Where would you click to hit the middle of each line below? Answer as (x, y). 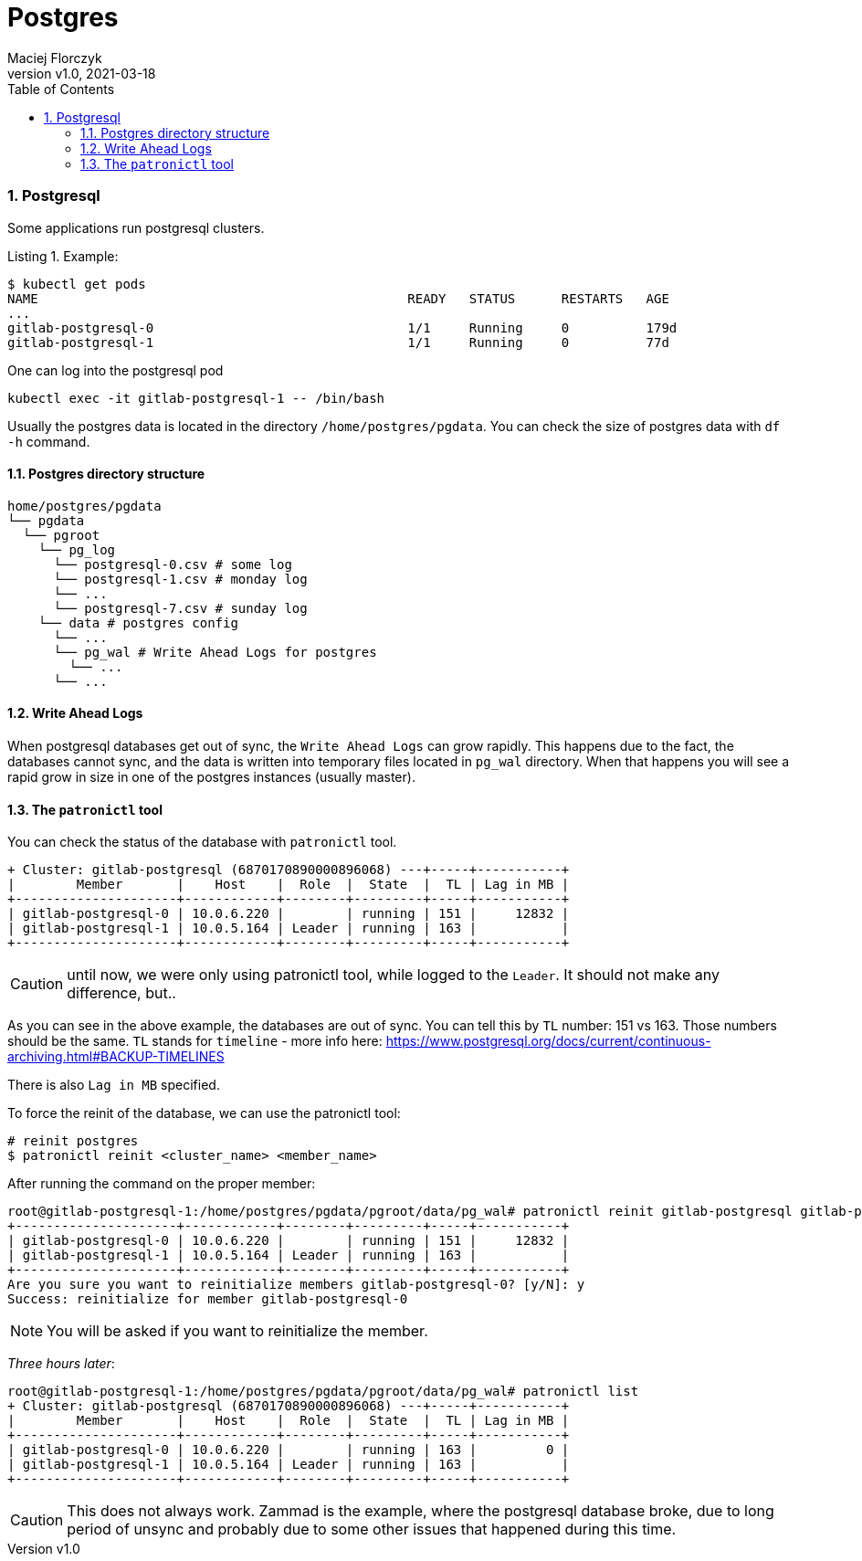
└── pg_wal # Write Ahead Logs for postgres (215, 652)
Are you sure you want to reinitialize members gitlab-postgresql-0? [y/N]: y (296, 1285)
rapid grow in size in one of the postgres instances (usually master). (211, 776)
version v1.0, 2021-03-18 (82, 73)
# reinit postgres (73, 1141)
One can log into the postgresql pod (116, 370)
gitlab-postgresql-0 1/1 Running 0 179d (342, 327)
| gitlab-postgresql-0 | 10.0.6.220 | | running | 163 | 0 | (289, 1450)
